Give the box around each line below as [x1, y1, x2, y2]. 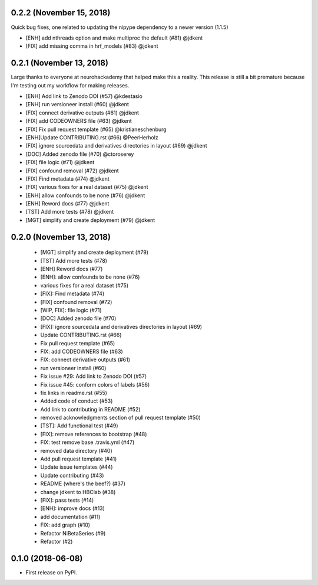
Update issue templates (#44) [40, 463, 113, 470]
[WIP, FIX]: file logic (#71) [40, 306, 102, 313]
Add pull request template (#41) [40, 455, 117, 463]
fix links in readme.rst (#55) [40, 389, 107, 396]
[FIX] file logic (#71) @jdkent [25, 159, 94, 166]
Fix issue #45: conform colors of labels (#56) [40, 381, 150, 388]
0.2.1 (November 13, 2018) [11, 58, 109, 68]
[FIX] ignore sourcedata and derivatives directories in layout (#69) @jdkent [25, 142, 207, 149]
